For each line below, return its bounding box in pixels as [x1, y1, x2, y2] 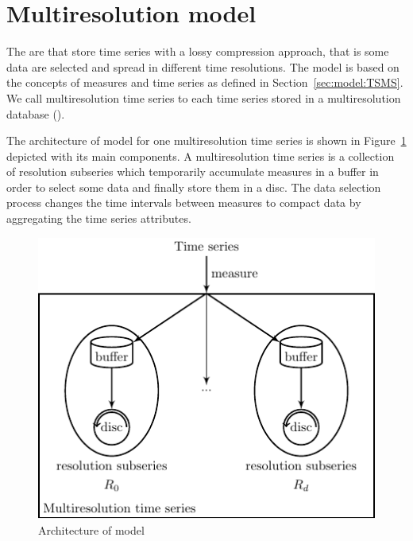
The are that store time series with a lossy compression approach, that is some [6, 43, 389, 60]
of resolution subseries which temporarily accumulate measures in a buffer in [6, 163, 379, 180]
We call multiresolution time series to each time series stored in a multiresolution [6, 89, 401, 106]
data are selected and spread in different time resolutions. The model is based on [6, 58, 399, 75]
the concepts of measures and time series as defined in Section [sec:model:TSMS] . [6, 74, 403, 91]
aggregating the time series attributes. [6, 210, 191, 227]
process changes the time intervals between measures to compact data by [6, 194, 361, 211]
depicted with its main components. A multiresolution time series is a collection [6, 147, 395, 164]
